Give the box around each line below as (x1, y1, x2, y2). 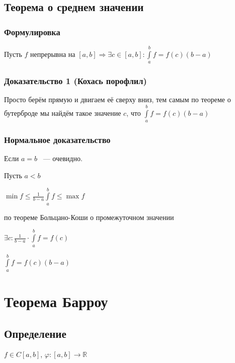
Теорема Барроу (4, 291, 108, 311)
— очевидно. (43, 153, 83, 164)
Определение (4, 325, 66, 341)
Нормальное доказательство (4, 133, 111, 146)
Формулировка (4, 25, 60, 38)
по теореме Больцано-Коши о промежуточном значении (4, 211, 174, 222)
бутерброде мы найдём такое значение (4, 107, 121, 118)
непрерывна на (30, 48, 75, 59)
